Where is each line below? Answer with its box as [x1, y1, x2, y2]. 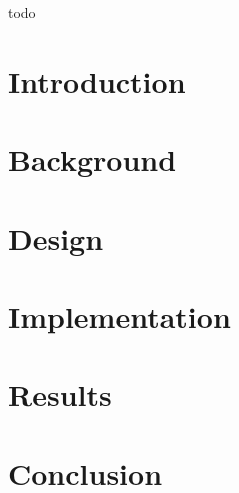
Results [8, 374, 112, 415]
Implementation [8, 295, 231, 336]
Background [8, 139, 177, 180]
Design [8, 217, 104, 258]
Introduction [8, 60, 186, 101]
